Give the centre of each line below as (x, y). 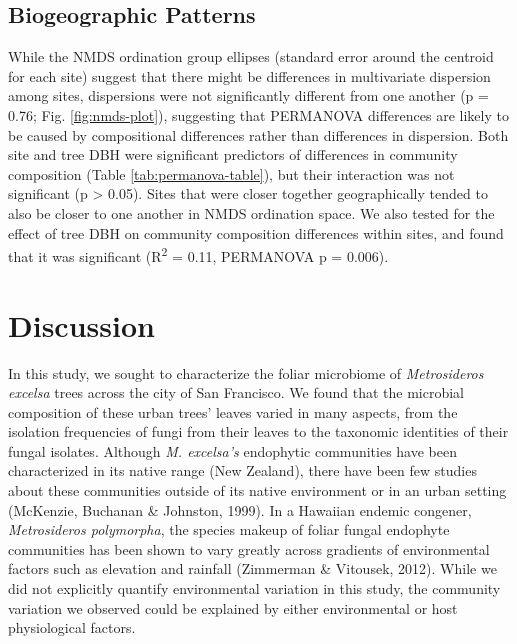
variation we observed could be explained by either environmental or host (233, 607)
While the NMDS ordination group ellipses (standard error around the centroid (251, 56)
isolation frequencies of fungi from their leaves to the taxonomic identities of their (258, 431)
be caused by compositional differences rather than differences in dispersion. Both (258, 134)
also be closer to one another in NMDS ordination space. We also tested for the (251, 212)
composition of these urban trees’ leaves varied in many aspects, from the (233, 411)
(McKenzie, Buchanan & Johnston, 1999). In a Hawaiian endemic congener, (240, 509)
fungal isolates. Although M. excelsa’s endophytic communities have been (232, 450)
